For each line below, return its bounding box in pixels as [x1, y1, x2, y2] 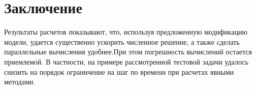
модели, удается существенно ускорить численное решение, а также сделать [4, 36, 240, 47]
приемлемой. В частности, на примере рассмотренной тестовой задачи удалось [4, 56, 248, 67]
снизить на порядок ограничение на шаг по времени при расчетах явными [4, 66, 234, 77]
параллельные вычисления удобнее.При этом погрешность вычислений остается [4, 46, 252, 57]
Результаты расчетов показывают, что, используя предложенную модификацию [4, 26, 248, 37]
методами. [4, 76, 36, 87]
